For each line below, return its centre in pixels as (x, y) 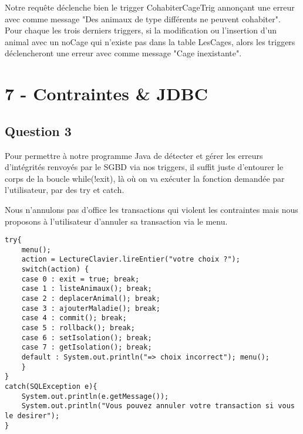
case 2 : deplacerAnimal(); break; (91, 299)
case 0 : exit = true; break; (80, 279)
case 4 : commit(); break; (74, 318)
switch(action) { (55, 269)
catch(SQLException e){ (51, 386)
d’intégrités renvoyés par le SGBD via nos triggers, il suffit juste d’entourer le (144, 167)
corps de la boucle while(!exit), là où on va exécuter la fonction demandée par (145, 178)
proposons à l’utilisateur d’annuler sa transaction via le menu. (116, 221)
